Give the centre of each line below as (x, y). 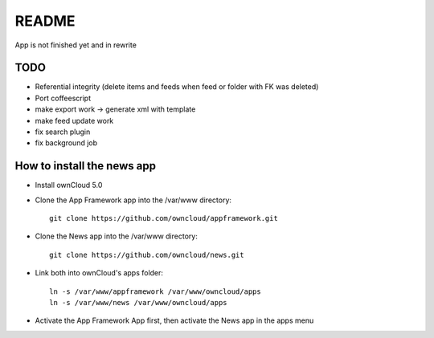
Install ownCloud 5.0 (69, 185)
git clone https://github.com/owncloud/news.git (147, 255)
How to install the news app (86, 166)
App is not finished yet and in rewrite (76, 45)
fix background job (66, 143)
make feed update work (74, 120)
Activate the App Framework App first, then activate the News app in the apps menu (174, 320)
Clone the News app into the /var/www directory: (117, 236)
